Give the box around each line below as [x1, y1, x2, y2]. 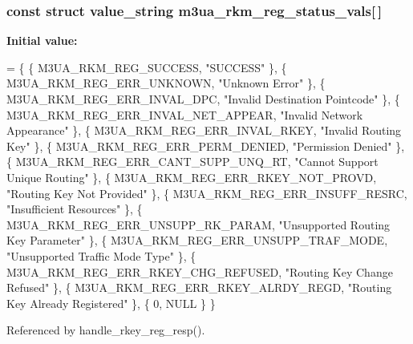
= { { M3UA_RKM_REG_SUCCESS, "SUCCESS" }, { [6, 59, 287, 75]
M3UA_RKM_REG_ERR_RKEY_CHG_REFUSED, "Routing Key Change [6, 263, 393, 280]
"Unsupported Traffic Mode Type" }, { [6, 247, 196, 264]
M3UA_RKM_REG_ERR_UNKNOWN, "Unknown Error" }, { [6, 75, 326, 91]
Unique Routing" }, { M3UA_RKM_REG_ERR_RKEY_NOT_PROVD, [6, 168, 377, 185]
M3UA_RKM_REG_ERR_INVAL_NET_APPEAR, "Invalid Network [6, 106, 363, 123]
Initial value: [6, 32, 78, 49]
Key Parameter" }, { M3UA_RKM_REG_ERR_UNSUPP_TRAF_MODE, [6, 232, 388, 249]
